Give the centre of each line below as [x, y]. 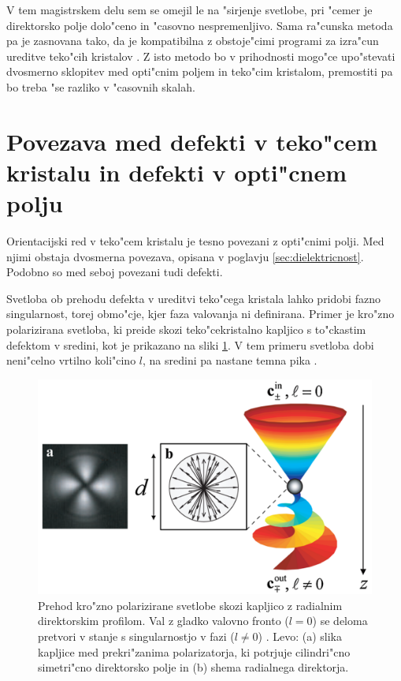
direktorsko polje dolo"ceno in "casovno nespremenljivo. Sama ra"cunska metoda [200, 25]
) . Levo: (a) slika [300, 636]
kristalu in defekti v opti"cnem [176, 172]
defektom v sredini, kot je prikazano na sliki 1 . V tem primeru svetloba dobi [190, 344]
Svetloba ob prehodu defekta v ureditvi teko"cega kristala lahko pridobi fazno [193, 298]
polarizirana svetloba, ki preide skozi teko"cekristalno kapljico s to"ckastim [186, 329]
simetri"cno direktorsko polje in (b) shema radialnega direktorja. [193, 667]
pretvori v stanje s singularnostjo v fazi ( [136, 636]
